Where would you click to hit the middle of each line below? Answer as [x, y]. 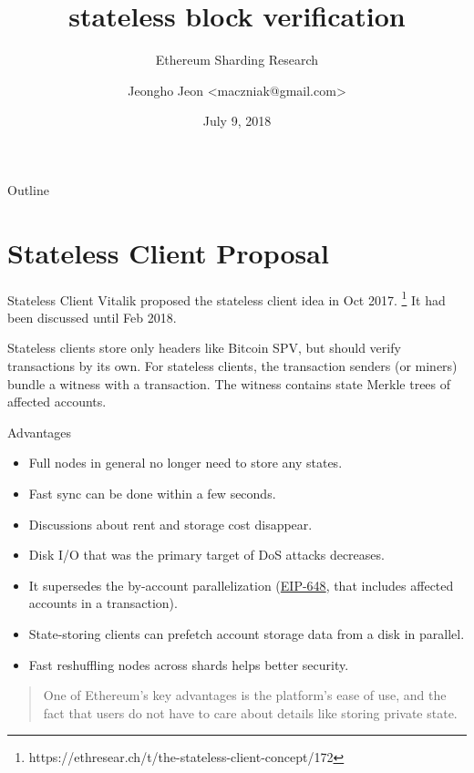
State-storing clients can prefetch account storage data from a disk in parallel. [247, 634]
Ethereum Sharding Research [237, 60]
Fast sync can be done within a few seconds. [152, 494]
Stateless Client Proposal [168, 252]
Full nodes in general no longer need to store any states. [185, 463]
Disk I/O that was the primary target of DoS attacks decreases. [206, 555]
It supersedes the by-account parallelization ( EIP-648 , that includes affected [241, 585]
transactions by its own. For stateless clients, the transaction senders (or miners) [232, 366]
